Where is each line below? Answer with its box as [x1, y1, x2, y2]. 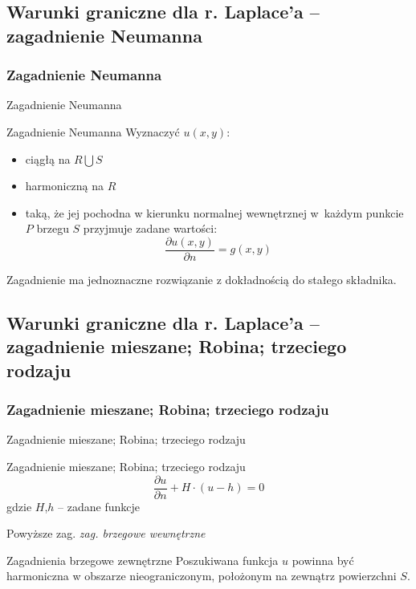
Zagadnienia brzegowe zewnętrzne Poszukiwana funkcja [6, 551, 279, 568]
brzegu [36, 220, 69, 237]
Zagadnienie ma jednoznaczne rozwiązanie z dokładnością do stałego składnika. [6, 271, 397, 288]
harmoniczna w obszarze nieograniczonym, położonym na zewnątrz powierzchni [6, 567, 397, 584]
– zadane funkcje [58, 498, 140, 514]
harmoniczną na [25, 177, 104, 194]
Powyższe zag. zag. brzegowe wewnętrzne [6, 525, 206, 542]
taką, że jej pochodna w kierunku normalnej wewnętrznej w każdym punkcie [25, 204, 404, 221]
